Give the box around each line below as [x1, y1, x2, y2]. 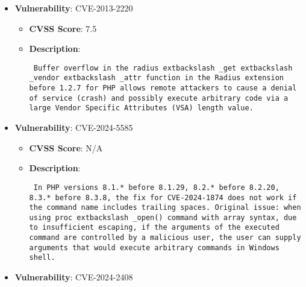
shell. [29, 253, 55, 262]
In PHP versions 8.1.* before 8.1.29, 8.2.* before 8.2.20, [33, 183, 279, 192]
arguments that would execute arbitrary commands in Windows [29, 243, 279, 252]
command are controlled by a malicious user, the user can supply [29, 233, 301, 242]
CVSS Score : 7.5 [29, 22, 97, 34]
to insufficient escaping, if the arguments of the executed [29, 223, 279, 232]
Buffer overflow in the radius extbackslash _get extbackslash [33, 63, 293, 72]
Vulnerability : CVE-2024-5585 [14, 121, 133, 134]
